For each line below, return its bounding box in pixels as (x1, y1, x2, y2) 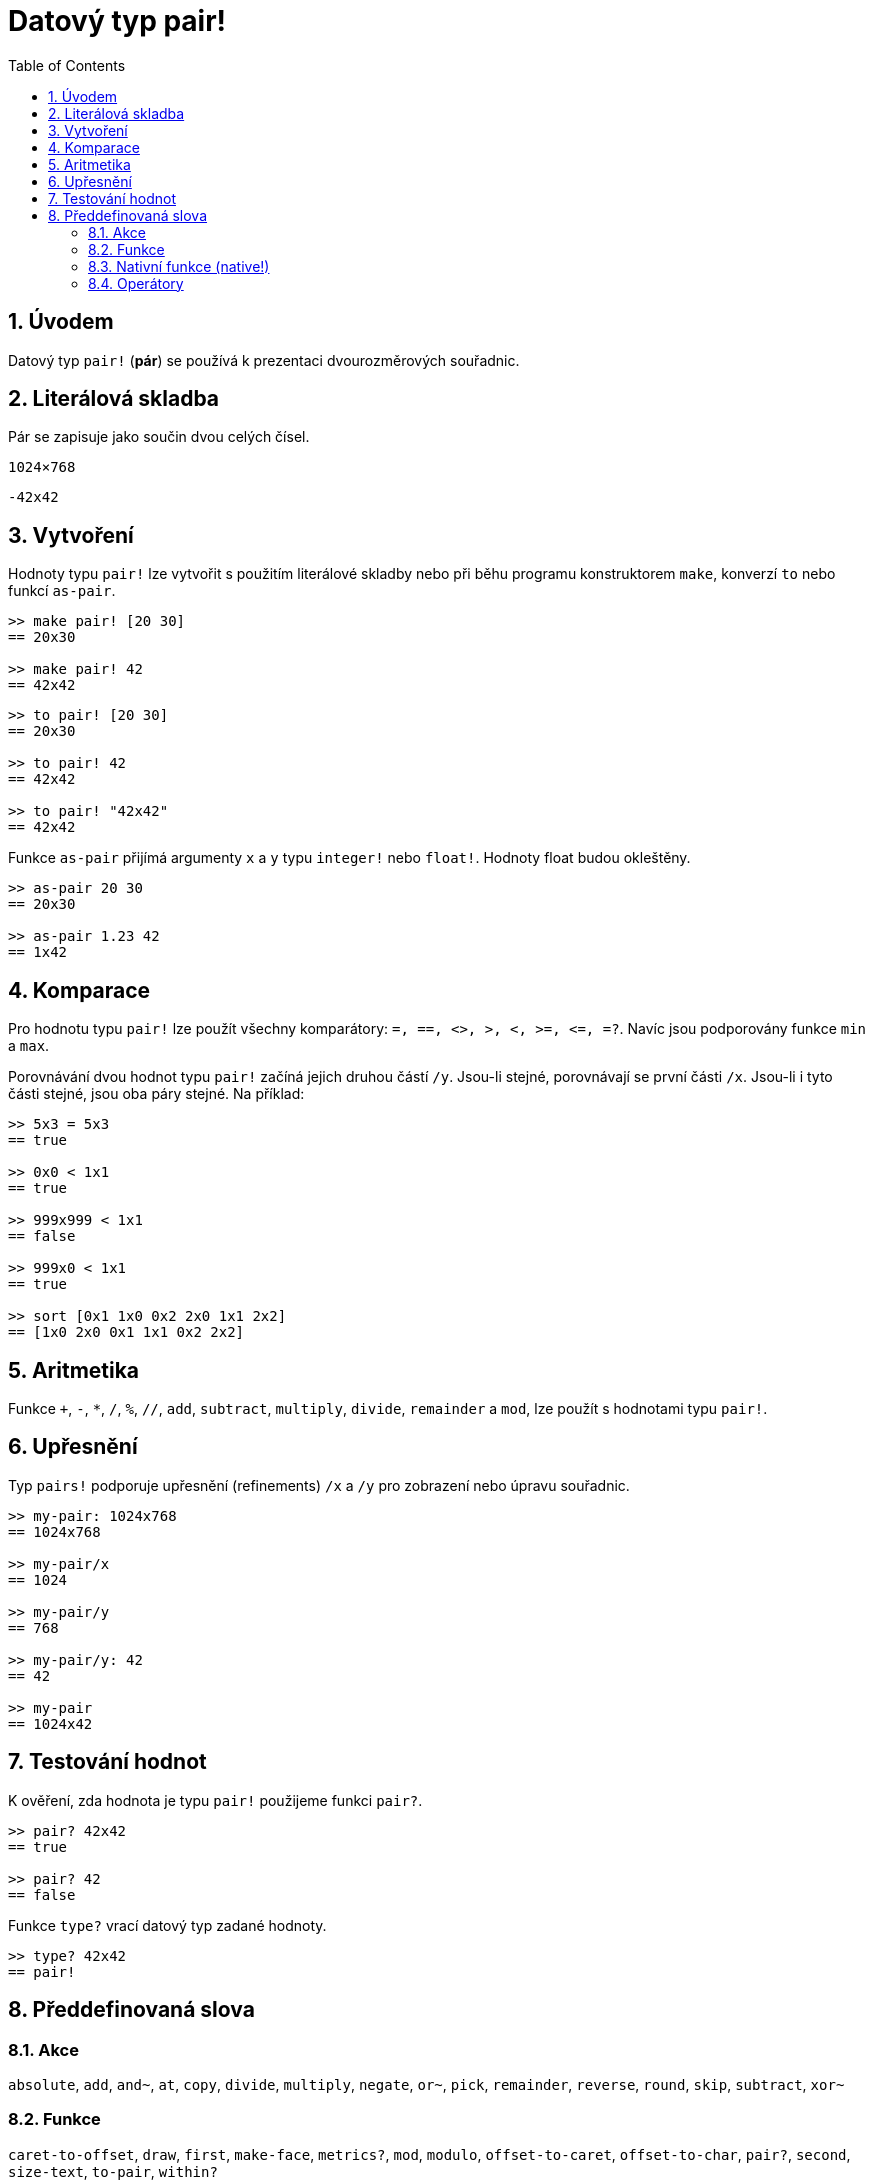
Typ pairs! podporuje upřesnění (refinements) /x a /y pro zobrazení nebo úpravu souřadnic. (8, 1476, 630, 1494)
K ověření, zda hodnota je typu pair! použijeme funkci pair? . (8, 1791, 423, 1809)
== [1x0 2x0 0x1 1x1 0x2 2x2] (8, 1324, 245, 1341)
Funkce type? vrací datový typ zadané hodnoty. (8, 1916, 327, 1934)
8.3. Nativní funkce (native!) (88, 257, 270, 275)
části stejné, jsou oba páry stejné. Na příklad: (8, 1085, 305, 1103)
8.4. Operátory (88, 274, 184, 292)
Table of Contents (8, 56, 126, 74)
